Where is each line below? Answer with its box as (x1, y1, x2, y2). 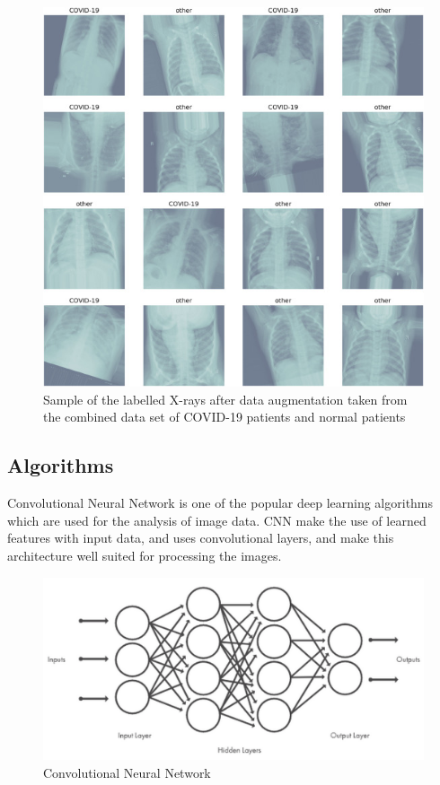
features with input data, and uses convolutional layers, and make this (7, 528, 394, 547)
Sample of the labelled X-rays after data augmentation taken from (43, 389, 408, 408)
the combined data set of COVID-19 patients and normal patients (43, 407, 406, 426)
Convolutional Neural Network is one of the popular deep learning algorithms (7, 493, 434, 512)
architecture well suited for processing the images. (7, 546, 282, 564)
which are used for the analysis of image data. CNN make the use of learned (7, 510, 427, 529)
